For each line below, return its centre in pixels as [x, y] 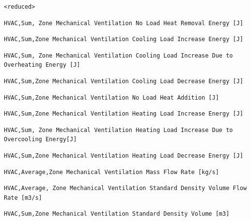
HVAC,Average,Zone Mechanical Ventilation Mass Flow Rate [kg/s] [111, 172]
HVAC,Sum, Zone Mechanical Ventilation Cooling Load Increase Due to [118, 55]
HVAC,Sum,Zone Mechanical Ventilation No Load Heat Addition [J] [111, 97]
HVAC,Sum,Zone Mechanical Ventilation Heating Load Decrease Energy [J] [124, 155]
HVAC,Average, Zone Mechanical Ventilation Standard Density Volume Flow [125, 188]
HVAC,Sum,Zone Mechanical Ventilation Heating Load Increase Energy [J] [124, 114]
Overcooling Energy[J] [40, 140]
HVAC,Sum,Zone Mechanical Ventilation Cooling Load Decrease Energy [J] [124, 81]
